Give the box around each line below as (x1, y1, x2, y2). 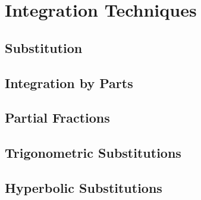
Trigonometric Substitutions (5, 143, 181, 162)
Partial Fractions (5, 108, 110, 127)
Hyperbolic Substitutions (5, 178, 162, 196)
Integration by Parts (5, 73, 133, 92)
